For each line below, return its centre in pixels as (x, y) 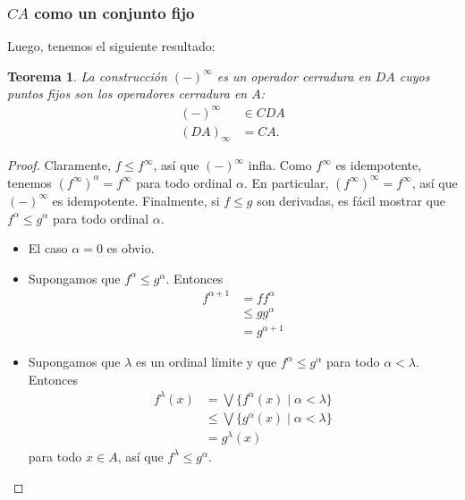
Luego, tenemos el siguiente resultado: (111, 46)
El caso (48, 248)
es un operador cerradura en (294, 76)
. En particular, (286, 182)
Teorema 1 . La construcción (87, 76)
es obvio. (131, 248)
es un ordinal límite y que (207, 362)
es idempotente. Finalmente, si (136, 200)
